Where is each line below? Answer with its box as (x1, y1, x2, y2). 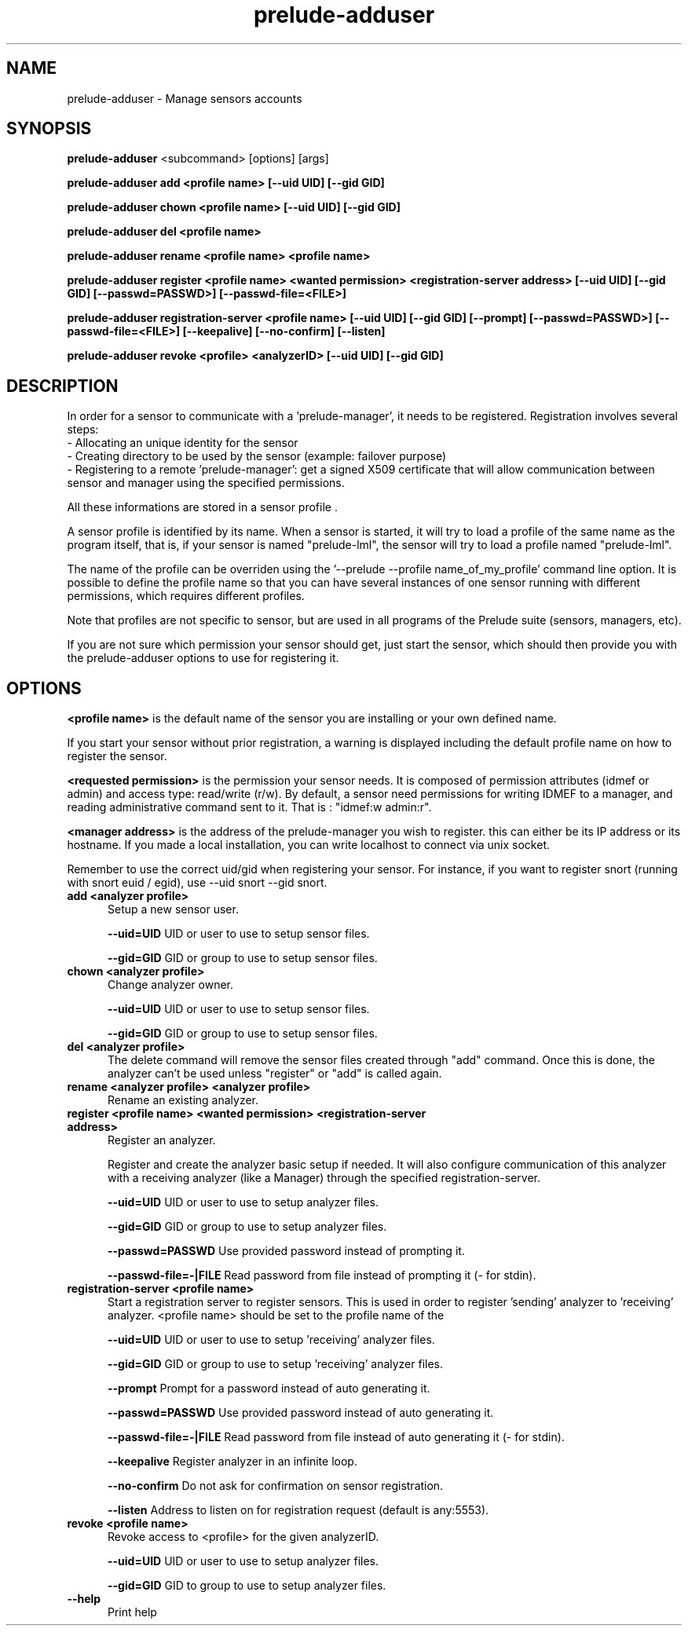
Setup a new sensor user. (108, 902, 239, 917)
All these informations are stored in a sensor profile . (67, 500, 338, 514)
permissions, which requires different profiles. (67, 589, 305, 603)
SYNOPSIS (6, 119, 92, 139)
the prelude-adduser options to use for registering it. (67, 651, 339, 665)
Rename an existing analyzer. (108, 1093, 259, 1107)
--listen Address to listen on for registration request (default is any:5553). (108, 1503, 489, 1517)
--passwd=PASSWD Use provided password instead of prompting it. (108, 1244, 465, 1258)
